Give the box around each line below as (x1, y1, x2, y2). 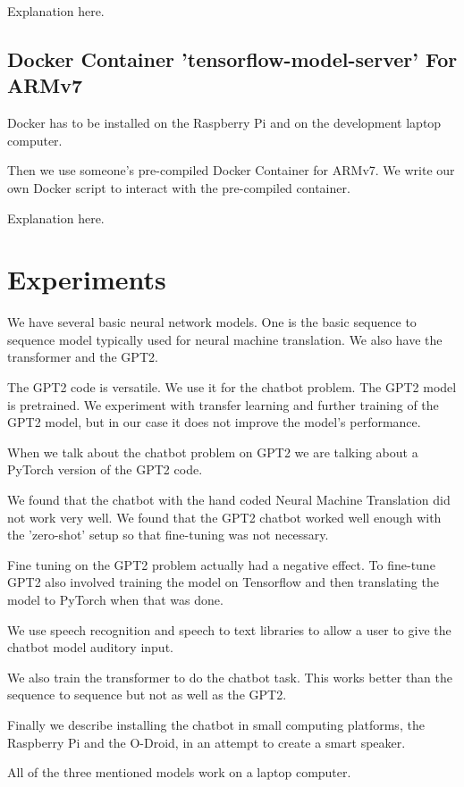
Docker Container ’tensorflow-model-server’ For (7, 45, 458, 72)
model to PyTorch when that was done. (7, 590, 224, 608)
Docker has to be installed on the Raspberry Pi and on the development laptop (7, 113, 442, 132)
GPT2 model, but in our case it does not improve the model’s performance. (7, 413, 421, 431)
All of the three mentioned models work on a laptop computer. (7, 763, 351, 782)
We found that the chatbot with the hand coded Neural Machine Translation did (7, 490, 451, 509)
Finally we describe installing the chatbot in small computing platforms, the (7, 715, 425, 733)
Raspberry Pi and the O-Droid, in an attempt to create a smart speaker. (7, 733, 406, 751)
